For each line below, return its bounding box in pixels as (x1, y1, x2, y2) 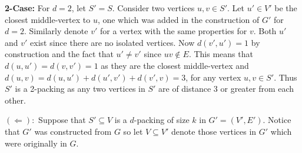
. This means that (188, 48, 253, 60)
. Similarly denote (24, 25, 88, 37)
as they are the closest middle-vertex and (101, 59, 249, 71)
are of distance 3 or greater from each (158, 82, 294, 95)
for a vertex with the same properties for (99, 25, 247, 37)
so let (123, 125, 143, 137)
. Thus (274, 71, 297, 83)
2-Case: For (5, 2, 50, 14)
